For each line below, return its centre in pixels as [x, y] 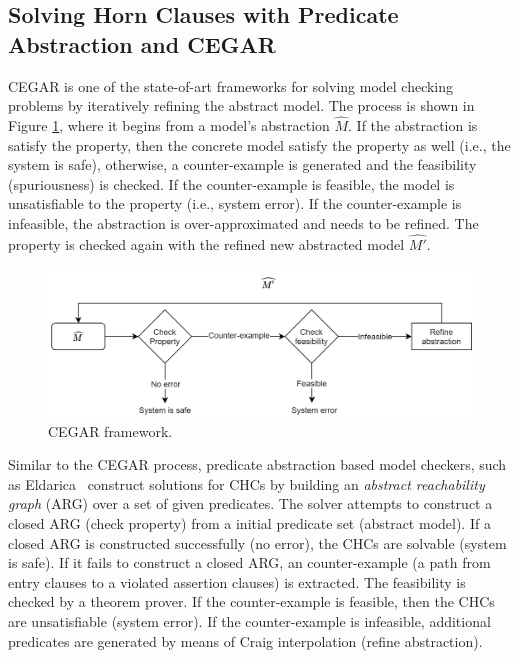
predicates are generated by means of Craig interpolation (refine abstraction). [245, 640]
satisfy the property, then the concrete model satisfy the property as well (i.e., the [259, 144]
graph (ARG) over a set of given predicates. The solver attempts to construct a [250, 503]
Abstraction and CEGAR [142, 43]
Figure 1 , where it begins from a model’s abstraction [169, 125]
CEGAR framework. [110, 430]
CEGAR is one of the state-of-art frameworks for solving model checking [231, 85]
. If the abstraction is [413, 125]
